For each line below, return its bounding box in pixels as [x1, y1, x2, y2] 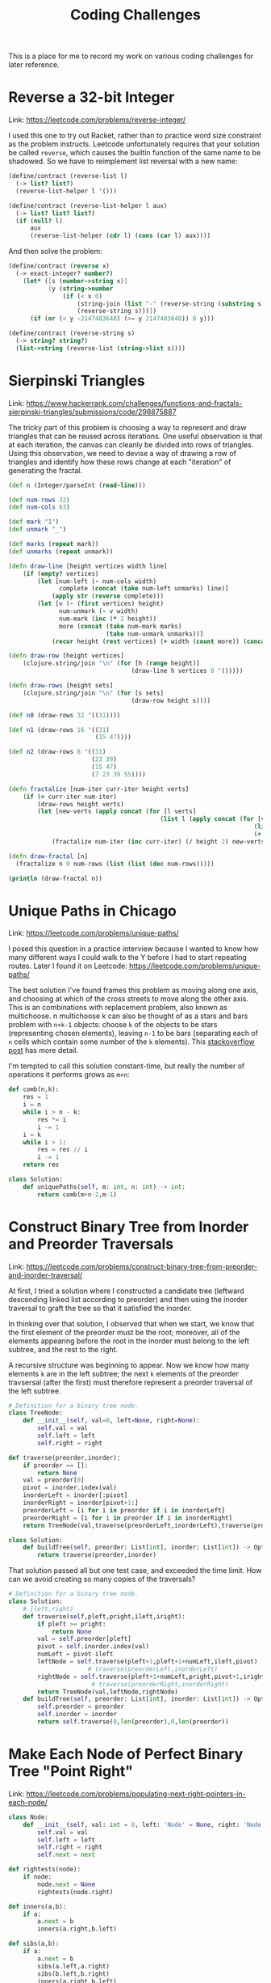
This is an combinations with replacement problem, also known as [8, 1003, 227, 1013]
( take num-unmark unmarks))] [106, 629, 204, 638]
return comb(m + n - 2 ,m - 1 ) [37, 1190, 117, 1199]
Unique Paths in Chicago [8, 902, 177, 920]
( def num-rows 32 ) [8, 496, 70, 504]
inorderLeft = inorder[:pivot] [23, 1491, 128, 1499]
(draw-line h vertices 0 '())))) [131, 667, 244, 675]
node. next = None [37, 1880, 95, 1888]
